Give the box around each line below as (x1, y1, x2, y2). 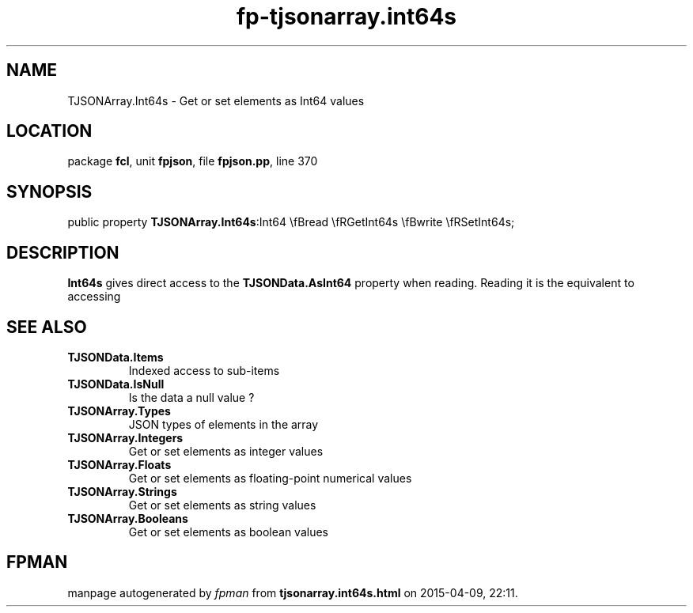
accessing (67, 289, 121, 304)
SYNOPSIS (6, 181, 93, 202)
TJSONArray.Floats (67, 457, 172, 471)
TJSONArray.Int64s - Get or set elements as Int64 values (67, 93, 365, 108)
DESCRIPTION (6, 242, 119, 263)
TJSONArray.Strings (67, 484, 177, 498)
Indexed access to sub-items (128, 363, 280, 377)
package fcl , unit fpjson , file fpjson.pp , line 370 (67, 154, 318, 168)
